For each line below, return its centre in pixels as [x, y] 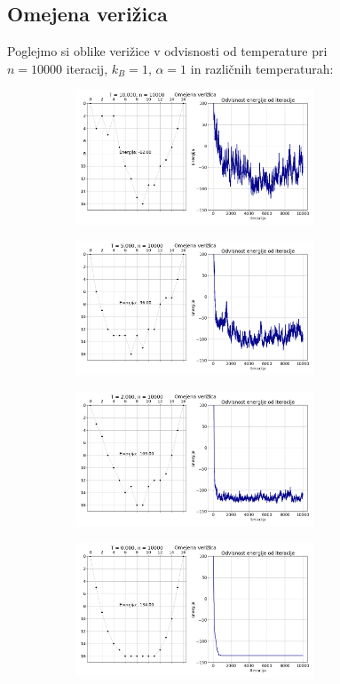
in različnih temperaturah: [262, 68]
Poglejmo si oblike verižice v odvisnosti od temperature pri [167, 51]
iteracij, [87, 68]
